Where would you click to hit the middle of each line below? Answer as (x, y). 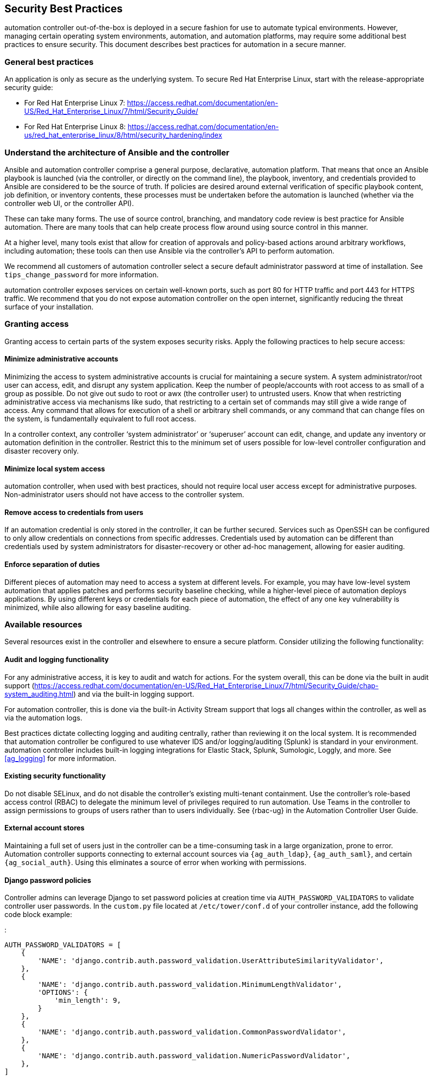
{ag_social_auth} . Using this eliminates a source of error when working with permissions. (155, 862)
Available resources (43, 624)
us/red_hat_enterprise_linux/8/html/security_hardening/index (123, 135)
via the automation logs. (43, 718)
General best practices (49, 62)
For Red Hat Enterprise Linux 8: (75, 127)
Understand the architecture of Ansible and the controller (117, 152)
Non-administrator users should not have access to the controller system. (124, 495)
